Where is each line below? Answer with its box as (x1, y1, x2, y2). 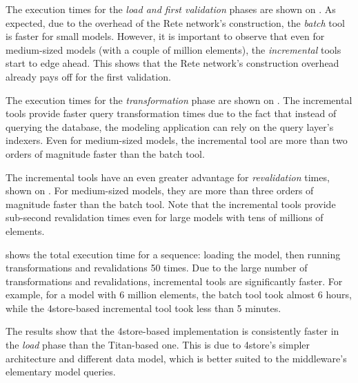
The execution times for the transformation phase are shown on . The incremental (6, 92, 352, 107)
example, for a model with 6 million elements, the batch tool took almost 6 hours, (6, 287, 352, 302)
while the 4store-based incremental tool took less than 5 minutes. (6, 300, 281, 315)
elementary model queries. (6, 364, 116, 379)
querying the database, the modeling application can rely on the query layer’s (6, 119, 334, 134)
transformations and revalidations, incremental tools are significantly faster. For (6, 273, 343, 288)
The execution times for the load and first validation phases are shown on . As (6, 2, 336, 16)
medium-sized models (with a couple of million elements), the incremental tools (6, 42, 341, 56)
